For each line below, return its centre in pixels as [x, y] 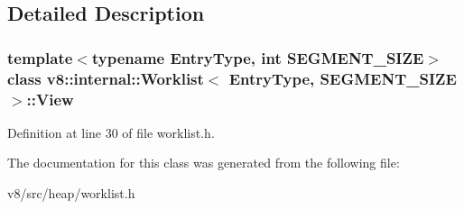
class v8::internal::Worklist [106, 78]
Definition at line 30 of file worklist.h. [111, 132]
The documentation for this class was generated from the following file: [204, 163]
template [40, 57]
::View [50, 99]
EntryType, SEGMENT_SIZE [343, 78]
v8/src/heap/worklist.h [71, 193]
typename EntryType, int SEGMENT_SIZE [258, 57]
